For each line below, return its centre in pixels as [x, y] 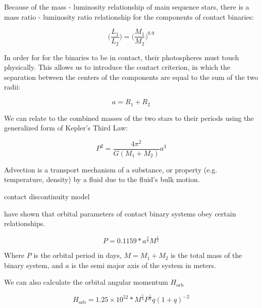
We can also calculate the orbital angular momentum [86, 282]
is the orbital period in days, [77, 255]
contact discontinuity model [47, 196]
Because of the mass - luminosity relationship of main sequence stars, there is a [127, 7]
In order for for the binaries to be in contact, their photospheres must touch [122, 57]
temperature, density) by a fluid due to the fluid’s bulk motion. [102, 179]
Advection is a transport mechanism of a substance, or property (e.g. [111, 169]
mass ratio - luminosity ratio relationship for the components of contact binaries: [129, 16]
